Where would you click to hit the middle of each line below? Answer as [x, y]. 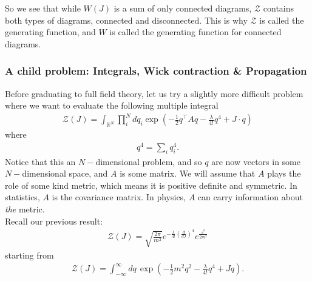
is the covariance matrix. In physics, [119, 197]
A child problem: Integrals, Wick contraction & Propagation [156, 71]
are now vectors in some [256, 161]
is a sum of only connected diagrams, [183, 8]
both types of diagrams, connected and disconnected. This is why [126, 20]
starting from [29, 255]
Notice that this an [40, 161]
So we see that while [43, 8]
